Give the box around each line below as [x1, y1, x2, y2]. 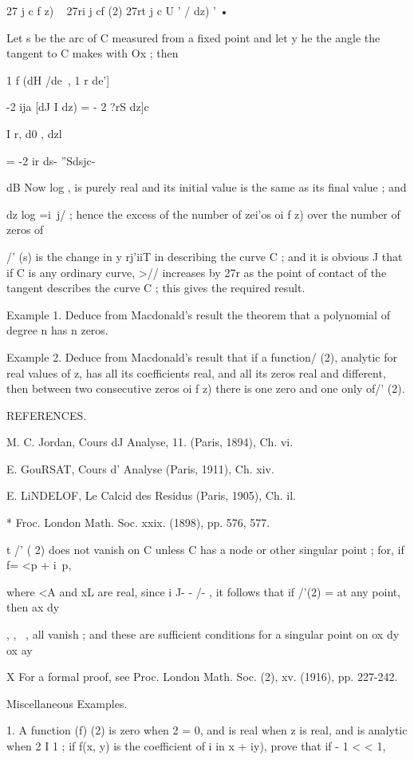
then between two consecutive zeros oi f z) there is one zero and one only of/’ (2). [6, 380, 405, 397]
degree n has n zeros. [6, 322, 108, 338]
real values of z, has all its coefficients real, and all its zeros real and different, [6, 364, 386, 381]
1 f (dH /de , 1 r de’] [6, 71, 110, 88]
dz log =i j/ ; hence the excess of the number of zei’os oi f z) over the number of [6, 205, 400, 222]
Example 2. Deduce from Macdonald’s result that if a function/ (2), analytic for [6, 348, 397, 365]
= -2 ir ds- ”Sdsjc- [6, 152, 96, 168]
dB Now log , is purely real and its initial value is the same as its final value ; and [6, 179, 407, 196]
